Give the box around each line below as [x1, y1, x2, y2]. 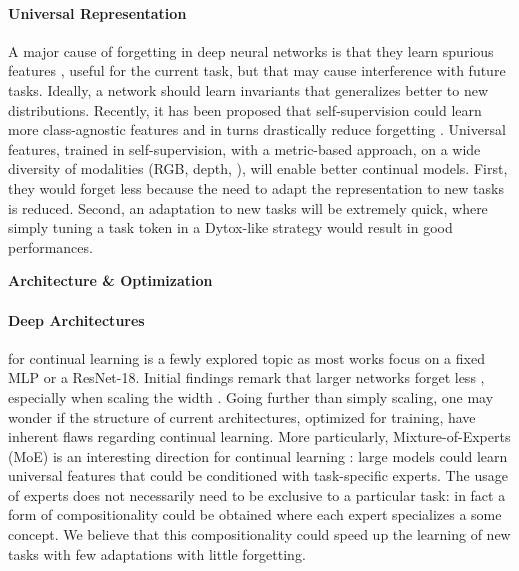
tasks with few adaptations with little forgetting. [8, 543, 306, 564]
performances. [8, 236, 93, 257]
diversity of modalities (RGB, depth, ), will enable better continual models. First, [8, 158, 508, 179]
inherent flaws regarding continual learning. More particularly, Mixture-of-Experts [8, 426, 511, 447]
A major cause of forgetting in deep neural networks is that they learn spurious [8, 40, 494, 61]
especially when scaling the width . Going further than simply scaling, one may [8, 386, 494, 407]
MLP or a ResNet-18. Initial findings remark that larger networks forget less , [8, 367, 485, 388]
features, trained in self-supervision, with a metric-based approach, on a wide [8, 138, 481, 159]
